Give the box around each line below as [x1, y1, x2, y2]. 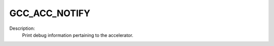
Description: [9, 25, 35, 31]
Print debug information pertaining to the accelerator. [22, 32, 133, 38]
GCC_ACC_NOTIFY [9, 8, 91, 19]
